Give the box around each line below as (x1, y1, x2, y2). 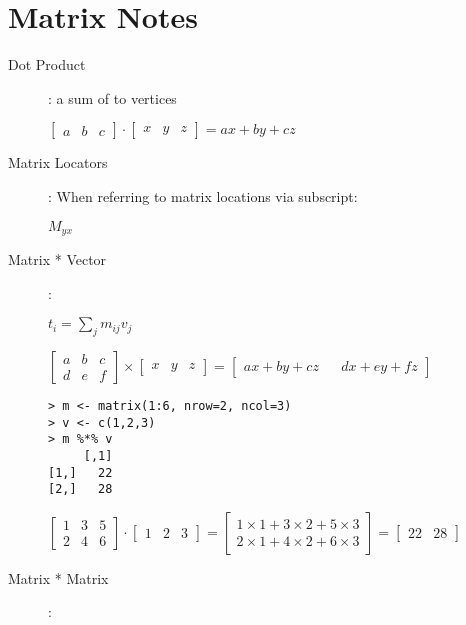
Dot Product (8, 54, 86, 75)
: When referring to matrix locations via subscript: (48, 185, 358, 206)
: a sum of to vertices (48, 87, 177, 108)
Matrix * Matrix (8, 567, 109, 588)
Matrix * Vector (8, 248, 107, 269)
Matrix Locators (8, 152, 108, 173)
